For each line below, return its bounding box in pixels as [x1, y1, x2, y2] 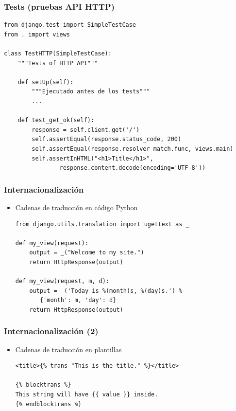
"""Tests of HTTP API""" [17, 59, 98, 67]
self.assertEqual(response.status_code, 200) [32, 136, 182, 143]
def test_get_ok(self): [17, 117, 95, 124]
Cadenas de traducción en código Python [15, 202, 138, 212]
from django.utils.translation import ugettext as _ [15, 220, 189, 228]
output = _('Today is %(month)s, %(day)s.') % [29, 287, 183, 294]
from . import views [4, 31, 70, 38]
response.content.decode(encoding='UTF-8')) [59, 164, 206, 172]
